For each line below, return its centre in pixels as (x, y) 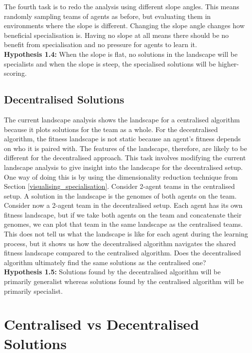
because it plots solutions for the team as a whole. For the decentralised (111, 129)
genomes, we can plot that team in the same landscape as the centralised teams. (123, 224)
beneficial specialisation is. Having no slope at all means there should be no (117, 35)
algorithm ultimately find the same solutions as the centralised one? (105, 262)
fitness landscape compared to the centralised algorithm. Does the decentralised (123, 253)
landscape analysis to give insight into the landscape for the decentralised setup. (124, 167)
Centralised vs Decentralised (102, 324)
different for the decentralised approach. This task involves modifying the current (125, 158)
